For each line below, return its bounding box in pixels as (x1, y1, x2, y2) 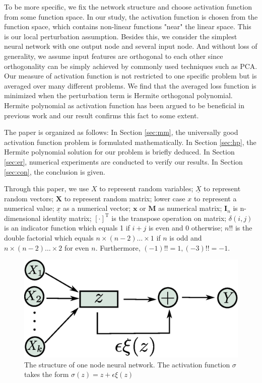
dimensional (4, 212, 41, 223)
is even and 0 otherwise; (148, 222, 223, 233)
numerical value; (4, 203, 54, 213)
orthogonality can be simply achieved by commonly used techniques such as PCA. (4, 60, 257, 71)
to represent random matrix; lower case (64, 193, 185, 203)
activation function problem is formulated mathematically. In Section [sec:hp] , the (4, 136, 256, 147)
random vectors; (4, 193, 54, 203)
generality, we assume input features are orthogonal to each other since (4, 50, 223, 61)
